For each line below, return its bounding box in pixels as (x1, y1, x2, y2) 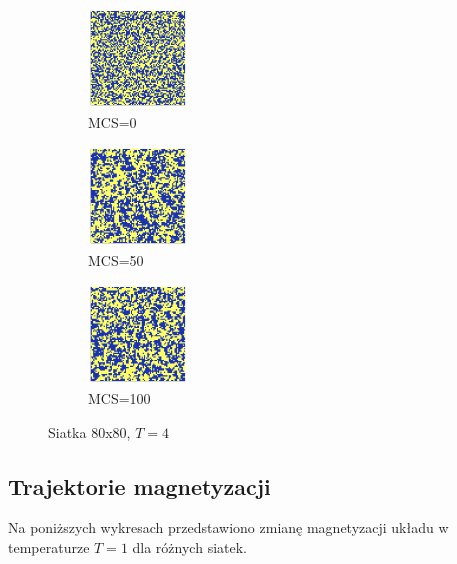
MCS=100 (88, 387, 151, 408)
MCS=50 (88, 249, 144, 270)
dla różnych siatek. (132, 536, 247, 557)
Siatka (48, 421, 87, 442)
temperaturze (8, 536, 90, 557)
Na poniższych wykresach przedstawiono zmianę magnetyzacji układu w (8, 517, 449, 538)
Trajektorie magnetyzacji (8, 470, 271, 501)
